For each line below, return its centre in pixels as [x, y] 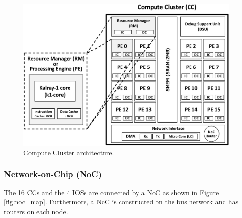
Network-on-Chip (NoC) [53, 174]
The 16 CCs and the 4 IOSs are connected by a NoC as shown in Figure [112, 192]
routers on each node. [36, 211]
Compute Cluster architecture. [69, 152]
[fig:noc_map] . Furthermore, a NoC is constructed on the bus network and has [121, 202]
